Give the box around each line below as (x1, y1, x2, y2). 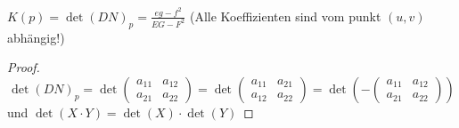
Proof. (7, 58, 40, 76)
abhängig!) (7, 28, 65, 46)
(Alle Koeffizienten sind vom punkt (189, 6, 381, 25)
